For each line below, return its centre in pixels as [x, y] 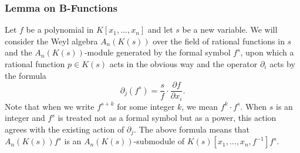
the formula [26, 75]
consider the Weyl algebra [51, 41]
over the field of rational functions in [219, 41]
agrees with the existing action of [65, 129]
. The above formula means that [192, 129]
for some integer [146, 106]
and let [160, 29]
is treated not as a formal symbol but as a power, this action [167, 118]
